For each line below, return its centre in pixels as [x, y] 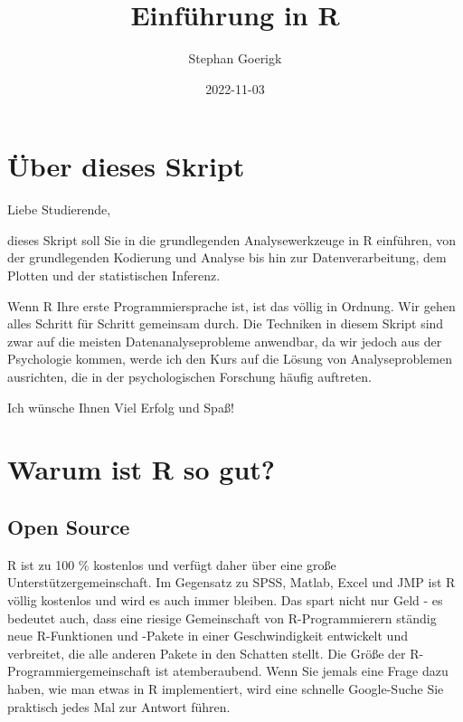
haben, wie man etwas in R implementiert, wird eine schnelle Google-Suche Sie [226, 688]
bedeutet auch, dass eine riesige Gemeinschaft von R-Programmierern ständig [222, 617]
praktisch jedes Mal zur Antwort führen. [119, 706]
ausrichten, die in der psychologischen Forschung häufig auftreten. [189, 376]
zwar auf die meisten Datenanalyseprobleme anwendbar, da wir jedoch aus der [225, 341]
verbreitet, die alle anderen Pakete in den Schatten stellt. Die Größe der [207, 653]
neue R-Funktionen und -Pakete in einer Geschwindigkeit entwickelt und [208, 636]
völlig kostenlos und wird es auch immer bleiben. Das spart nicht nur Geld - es [225, 599]
